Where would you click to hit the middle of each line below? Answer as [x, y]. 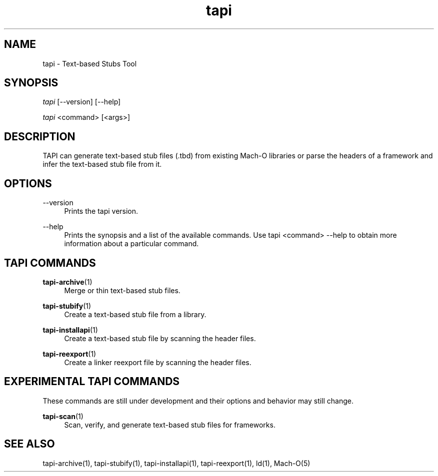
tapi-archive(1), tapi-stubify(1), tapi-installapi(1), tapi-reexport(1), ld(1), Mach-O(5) [176, 463]
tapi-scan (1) [63, 416]
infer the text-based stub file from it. [102, 164]
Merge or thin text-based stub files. [122, 290]
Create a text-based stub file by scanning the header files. [160, 338]
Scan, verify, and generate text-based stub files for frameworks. [170, 425]
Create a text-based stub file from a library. [135, 314]
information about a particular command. [131, 244]
